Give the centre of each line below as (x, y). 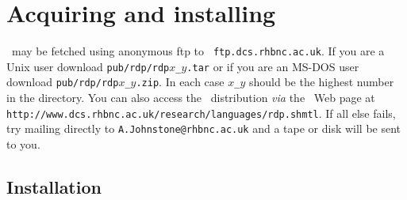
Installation (54, 186)
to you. (23, 144)
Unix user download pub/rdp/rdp (88, 66)
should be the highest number (321, 82)
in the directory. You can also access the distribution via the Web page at (191, 98)
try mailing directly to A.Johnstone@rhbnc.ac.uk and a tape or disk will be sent (204, 128)
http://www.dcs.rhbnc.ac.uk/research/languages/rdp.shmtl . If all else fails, (201, 113)
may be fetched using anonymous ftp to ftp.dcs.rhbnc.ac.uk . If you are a (198, 51)
